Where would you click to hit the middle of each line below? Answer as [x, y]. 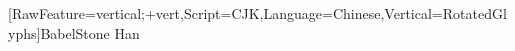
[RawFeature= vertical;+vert [94, 13]
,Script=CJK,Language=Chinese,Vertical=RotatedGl [343, 13]
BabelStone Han [90, 32]
